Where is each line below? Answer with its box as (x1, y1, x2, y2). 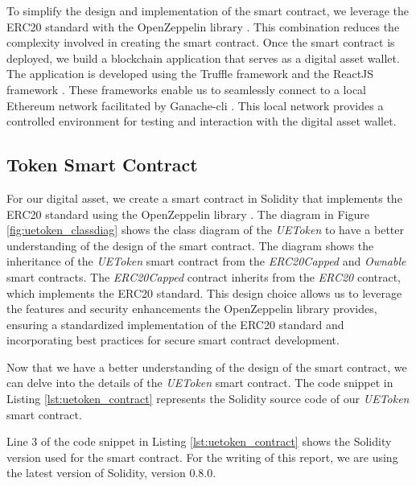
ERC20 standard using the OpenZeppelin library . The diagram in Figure (6, 205, 369, 222)
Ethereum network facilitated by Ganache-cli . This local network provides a (6, 97, 384, 113)
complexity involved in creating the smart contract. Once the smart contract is (6, 34, 395, 51)
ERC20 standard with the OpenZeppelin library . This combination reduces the (6, 18, 400, 35)
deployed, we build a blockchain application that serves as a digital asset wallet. (6, 49, 400, 66)
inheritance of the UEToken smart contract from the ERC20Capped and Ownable (6, 253, 406, 270)
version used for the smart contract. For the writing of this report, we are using (6, 448, 398, 465)
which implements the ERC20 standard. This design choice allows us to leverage (6, 284, 402, 301)
